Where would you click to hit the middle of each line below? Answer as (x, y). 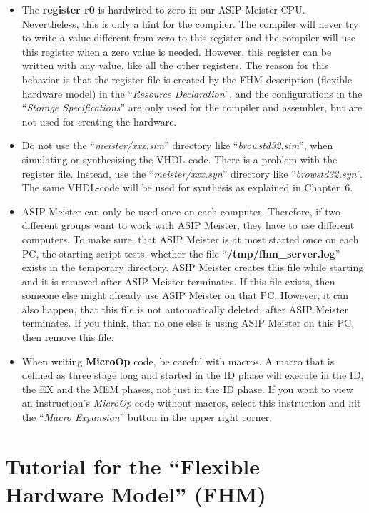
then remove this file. (68, 337)
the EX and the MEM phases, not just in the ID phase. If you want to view (187, 388)
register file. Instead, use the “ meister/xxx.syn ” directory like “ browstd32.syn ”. (192, 173)
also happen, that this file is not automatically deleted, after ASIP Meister (185, 309)
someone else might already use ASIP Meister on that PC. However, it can (185, 295)
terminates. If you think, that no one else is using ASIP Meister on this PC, (188, 323)
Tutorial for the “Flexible (133, 466)
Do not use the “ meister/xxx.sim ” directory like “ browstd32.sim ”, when (177, 145)
